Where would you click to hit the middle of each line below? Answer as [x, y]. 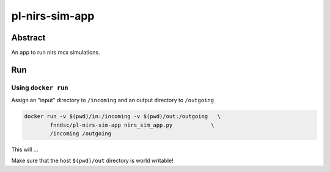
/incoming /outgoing [81, 133]
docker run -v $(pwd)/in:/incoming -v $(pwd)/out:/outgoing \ [123, 117]
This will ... [25, 149]
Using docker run [40, 88]
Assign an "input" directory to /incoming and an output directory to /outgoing [112, 100]
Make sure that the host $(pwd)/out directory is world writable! [92, 161]
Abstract [28, 38]
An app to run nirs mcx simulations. [56, 53]
